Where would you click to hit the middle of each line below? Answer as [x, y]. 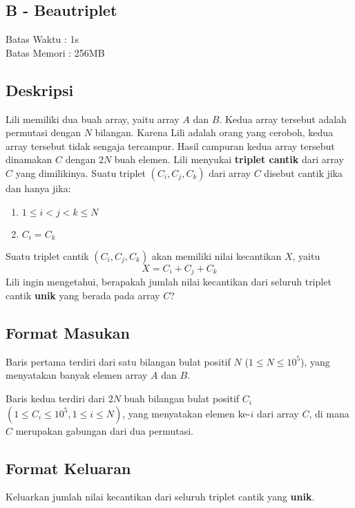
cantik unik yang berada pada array [83, 295]
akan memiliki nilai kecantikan [217, 256]
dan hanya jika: [38, 188]
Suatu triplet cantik [47, 256]
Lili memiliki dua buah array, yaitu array [93, 119]
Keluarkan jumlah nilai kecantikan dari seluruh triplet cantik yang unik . [160, 497]
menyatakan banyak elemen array [77, 375]
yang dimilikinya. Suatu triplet [80, 172]
